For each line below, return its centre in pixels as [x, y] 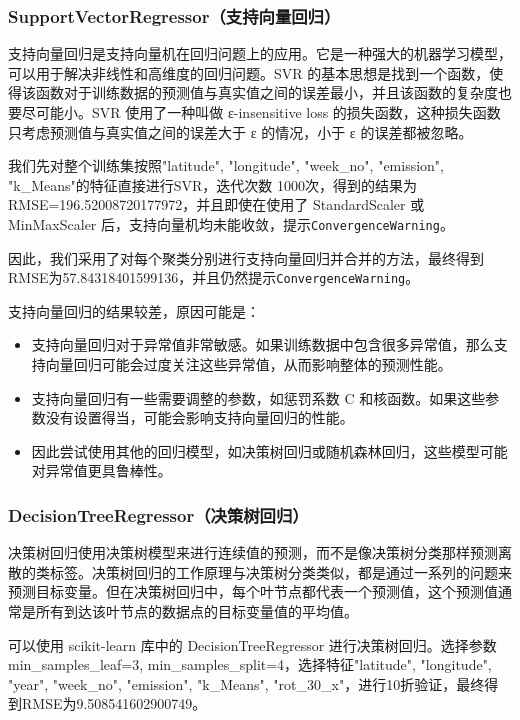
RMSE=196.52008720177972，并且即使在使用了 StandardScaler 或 [216, 204]
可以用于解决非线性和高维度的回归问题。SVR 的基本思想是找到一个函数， [249, 72]
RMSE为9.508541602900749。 [114, 703]
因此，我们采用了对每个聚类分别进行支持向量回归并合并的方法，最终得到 [246, 257]
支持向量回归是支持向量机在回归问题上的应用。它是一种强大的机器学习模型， [260, 53]
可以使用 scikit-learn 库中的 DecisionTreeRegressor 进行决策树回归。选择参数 [252, 644]
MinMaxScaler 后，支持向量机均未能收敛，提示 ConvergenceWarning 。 [231, 223]
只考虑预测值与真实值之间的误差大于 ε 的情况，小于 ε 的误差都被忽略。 [240, 131]
